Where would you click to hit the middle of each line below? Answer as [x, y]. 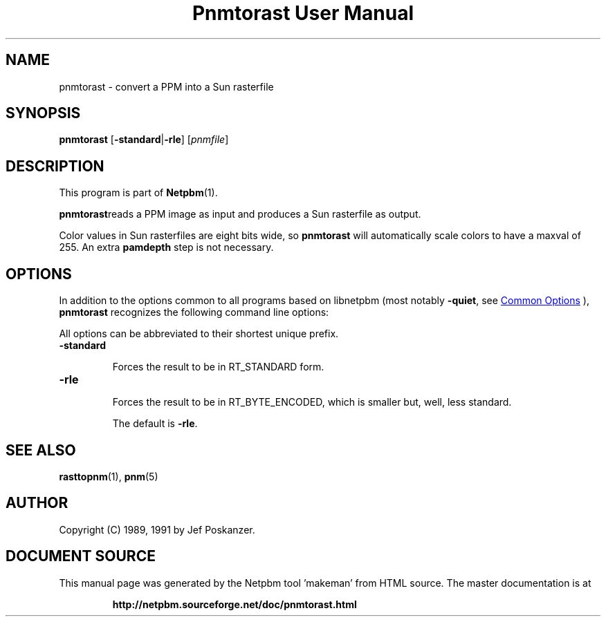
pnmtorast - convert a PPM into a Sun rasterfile [166, 86]
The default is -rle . [155, 424]
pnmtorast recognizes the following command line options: [194, 312]
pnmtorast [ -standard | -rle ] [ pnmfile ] [144, 140]
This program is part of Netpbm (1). [138, 193]
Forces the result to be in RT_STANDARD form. [218, 367]
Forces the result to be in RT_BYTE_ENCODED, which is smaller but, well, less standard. [312, 402]
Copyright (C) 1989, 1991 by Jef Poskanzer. [157, 529]
